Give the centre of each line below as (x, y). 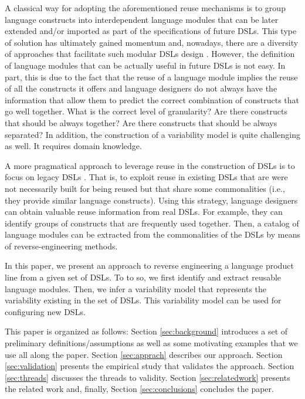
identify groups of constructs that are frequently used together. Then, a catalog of (152, 223)
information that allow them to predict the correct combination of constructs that (152, 99)
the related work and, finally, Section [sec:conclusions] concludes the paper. (139, 389)
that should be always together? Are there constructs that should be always (141, 122)
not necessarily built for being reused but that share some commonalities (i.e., (145, 188)
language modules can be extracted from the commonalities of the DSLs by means (152, 234)
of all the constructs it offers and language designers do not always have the (141, 88)
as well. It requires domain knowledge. (73, 146)
